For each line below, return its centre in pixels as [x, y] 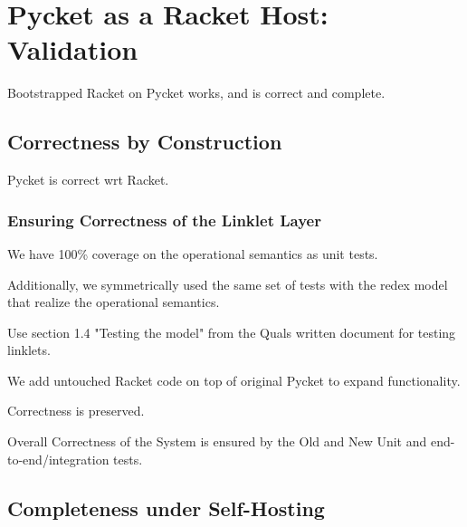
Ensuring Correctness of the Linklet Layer [164, 220]
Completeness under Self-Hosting [166, 508]
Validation [73, 49]
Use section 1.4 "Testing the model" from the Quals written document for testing [232, 332]
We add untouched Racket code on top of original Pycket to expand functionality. [234, 380]
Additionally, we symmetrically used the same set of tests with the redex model [228, 284]
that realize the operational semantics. [114, 302]
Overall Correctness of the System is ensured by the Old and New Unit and [217, 441]
